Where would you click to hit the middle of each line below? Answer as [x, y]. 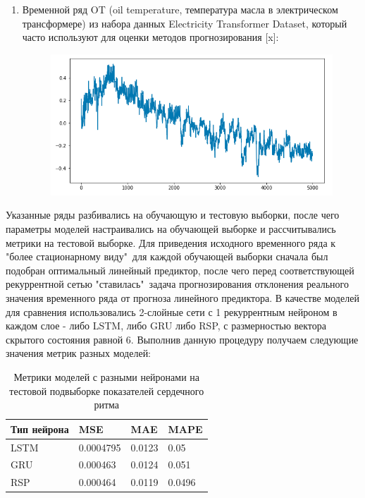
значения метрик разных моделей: [79, 353]
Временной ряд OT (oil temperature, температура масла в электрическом [180, 9]
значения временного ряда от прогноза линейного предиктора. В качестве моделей [182, 298]
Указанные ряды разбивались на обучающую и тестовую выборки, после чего [173, 215]
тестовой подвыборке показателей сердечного [107, 390]
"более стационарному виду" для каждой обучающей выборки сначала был [167, 256]
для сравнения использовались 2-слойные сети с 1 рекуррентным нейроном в [172, 311]
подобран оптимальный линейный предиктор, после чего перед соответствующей [180, 270]
